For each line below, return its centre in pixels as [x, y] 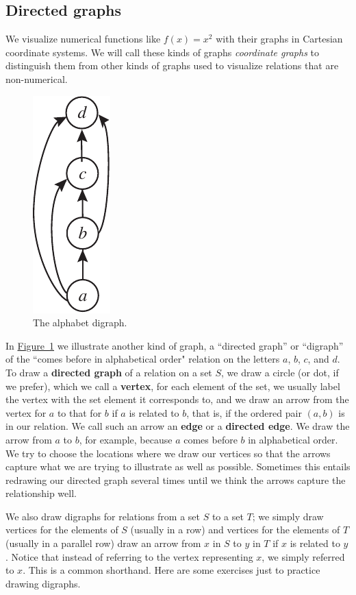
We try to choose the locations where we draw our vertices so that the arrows [168, 453]
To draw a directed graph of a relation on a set [109, 372]
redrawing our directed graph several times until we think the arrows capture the [176, 479]
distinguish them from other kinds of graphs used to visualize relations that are [172, 65]
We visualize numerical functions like [83, 39]
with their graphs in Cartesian [279, 39]
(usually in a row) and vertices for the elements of [235, 530]
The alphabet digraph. [80, 323]
